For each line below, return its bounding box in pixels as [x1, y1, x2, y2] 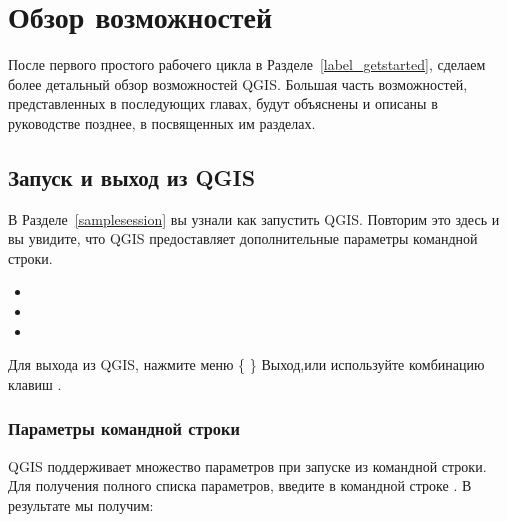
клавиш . [8, 373, 62, 394]
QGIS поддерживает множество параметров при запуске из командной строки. [8, 455, 487, 476]
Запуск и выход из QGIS [8, 161, 256, 192]
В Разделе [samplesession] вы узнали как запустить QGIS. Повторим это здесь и [8, 208, 500, 229]
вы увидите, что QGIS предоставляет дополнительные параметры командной [8, 228, 478, 249]
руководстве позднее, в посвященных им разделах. [8, 112, 316, 133]
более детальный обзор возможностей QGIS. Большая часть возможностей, [8, 73, 468, 94]
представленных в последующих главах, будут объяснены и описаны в [8, 93, 438, 114]
